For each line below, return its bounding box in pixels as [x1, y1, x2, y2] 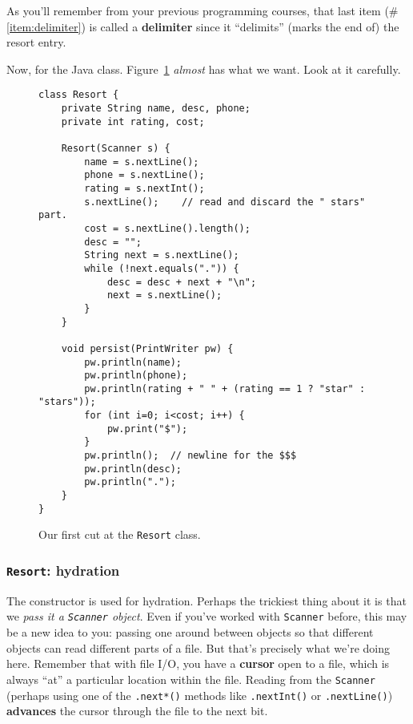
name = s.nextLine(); [84, 156, 199, 168]
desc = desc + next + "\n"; [106, 276, 257, 288]
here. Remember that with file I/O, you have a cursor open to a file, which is [6, 655, 390, 672]
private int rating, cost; [61, 115, 205, 127]
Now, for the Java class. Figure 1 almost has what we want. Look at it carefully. [6, 60, 401, 77]
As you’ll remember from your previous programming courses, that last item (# [6, 2, 399, 18]
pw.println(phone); [84, 370, 188, 382]
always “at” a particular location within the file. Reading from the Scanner [6, 670, 375, 687]
